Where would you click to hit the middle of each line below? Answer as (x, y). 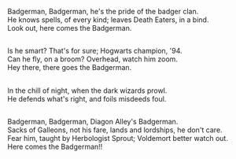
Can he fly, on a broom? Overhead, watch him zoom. (93, 59)
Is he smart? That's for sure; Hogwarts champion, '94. (95, 51)
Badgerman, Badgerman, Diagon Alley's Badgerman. (93, 122)
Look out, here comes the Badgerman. (70, 28)
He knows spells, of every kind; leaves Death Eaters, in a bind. (108, 20)
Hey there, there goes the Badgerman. (70, 68)
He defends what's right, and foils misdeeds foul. (87, 98)
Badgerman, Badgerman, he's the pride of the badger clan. (103, 11)
